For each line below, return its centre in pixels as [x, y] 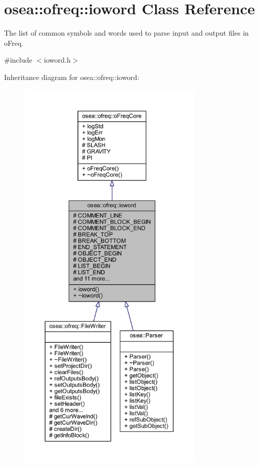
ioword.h [57, 60]
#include [18, 60]
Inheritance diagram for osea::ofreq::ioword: [72, 77]
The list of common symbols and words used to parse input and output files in [126, 33]
